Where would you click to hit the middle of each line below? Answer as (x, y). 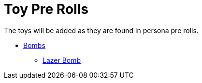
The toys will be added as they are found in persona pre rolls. (101, 30)
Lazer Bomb (62, 60)
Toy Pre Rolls (46, 9)
